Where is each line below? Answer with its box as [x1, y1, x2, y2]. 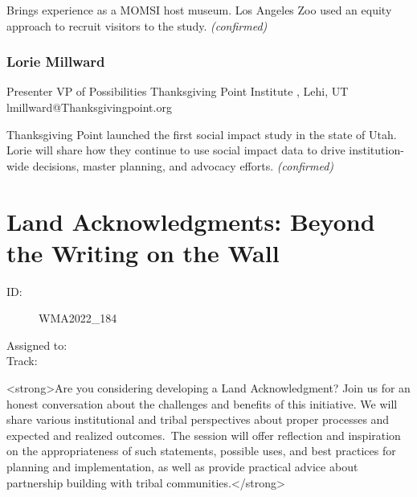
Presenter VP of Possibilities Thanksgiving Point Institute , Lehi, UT [6, 83, 349, 100]
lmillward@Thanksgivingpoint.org [6, 99, 172, 115]
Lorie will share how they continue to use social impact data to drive [6, 142, 345, 158]
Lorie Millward [6, 51, 105, 72]
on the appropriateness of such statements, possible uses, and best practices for [6, 442, 396, 459]
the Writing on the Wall [6, 236, 280, 269]
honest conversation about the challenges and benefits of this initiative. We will [6, 395, 398, 412]
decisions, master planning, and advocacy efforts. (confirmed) [32, 157, 334, 174]
